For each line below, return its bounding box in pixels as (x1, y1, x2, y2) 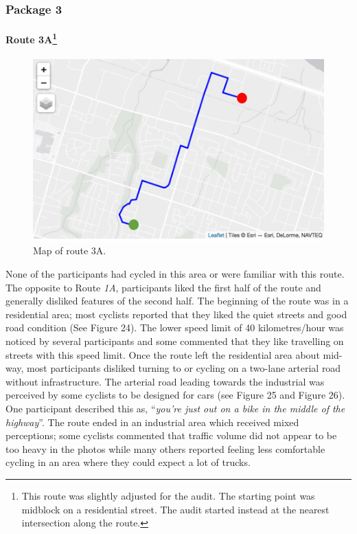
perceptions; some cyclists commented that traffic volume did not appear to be (5, 428, 337, 443)
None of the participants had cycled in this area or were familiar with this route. (5, 267, 345, 281)
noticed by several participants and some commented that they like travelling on (5, 334, 344, 348)
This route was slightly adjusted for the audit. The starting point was (21, 488, 315, 502)
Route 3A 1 (5, 30, 57, 47)
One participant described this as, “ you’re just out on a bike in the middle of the (5, 401, 345, 415)
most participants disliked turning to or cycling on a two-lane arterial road (27, 361, 341, 375)
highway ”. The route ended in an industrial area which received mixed (5, 414, 299, 429)
